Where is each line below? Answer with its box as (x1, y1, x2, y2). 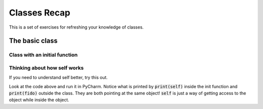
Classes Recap (9, 7, 71, 18)
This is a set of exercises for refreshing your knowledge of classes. (9, 24, 144, 30)
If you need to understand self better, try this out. (9, 75, 108, 80)
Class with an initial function (9, 51, 78, 58)
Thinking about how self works (9, 64, 84, 71)
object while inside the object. (9, 97, 69, 103)
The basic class (9, 37, 58, 45)
